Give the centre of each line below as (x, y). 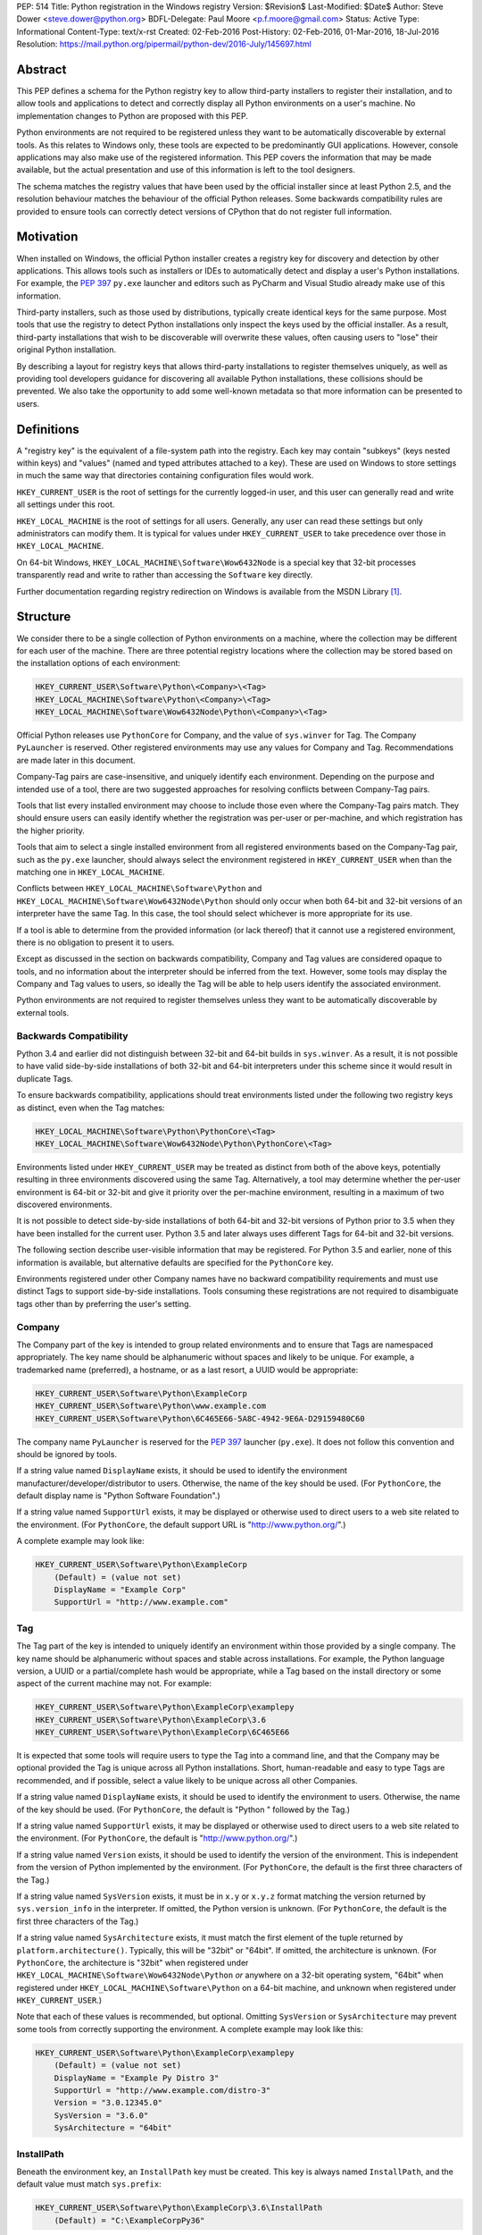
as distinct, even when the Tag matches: (91, 1108)
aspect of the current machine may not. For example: (114, 1683)
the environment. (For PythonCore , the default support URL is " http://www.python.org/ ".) (181, 1524)
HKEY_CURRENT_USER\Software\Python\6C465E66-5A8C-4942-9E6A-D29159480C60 (200, 1418)
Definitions (48, 429)
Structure (44, 617)
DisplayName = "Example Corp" (120, 1590)
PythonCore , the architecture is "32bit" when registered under (133, 1962)
